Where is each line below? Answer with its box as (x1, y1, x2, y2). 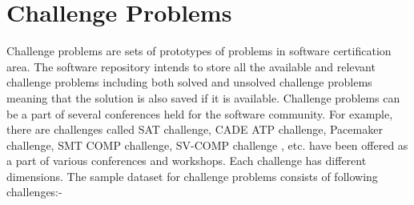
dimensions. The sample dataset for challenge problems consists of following (6, 167, 378, 184)
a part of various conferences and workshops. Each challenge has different (6, 152, 367, 169)
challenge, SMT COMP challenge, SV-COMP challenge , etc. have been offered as (6, 136, 408, 153)
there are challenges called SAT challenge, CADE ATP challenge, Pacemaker (6, 121, 383, 138)
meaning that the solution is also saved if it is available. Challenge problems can (6, 89, 400, 106)
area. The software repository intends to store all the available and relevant (6, 58, 376, 74)
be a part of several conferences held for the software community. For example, (6, 105, 393, 122)
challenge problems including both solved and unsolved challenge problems (6, 74, 372, 90)
